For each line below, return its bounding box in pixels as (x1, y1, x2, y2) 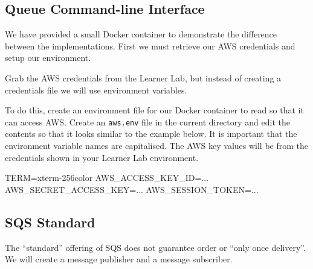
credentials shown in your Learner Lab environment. (5, 151, 199, 163)
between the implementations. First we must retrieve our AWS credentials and (5, 39, 295, 52)
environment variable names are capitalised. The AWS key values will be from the (5, 139, 309, 152)
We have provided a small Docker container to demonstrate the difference (5, 28, 277, 40)
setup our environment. (5, 51, 91, 64)
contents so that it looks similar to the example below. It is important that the (5, 127, 297, 140)
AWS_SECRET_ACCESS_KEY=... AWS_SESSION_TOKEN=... (5, 183, 259, 195)
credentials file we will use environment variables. (5, 83, 187, 96)
